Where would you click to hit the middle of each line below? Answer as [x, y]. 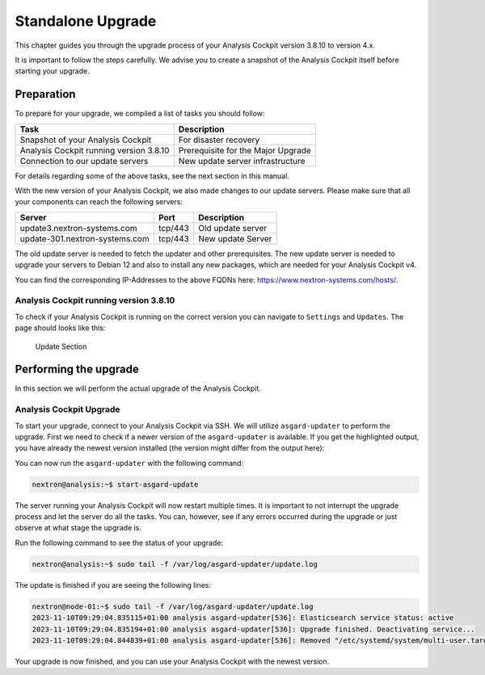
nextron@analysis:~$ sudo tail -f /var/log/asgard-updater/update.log [175, 564]
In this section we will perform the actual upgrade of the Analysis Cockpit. [138, 388]
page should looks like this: [60, 328]
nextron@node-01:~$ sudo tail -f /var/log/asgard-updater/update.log [173, 606]
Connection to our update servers [84, 161]
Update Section [61, 346]
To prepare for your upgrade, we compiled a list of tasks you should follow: [140, 114]
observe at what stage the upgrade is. [78, 528]
